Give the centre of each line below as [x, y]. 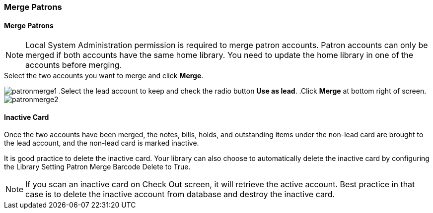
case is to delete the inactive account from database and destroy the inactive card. [180, 194]
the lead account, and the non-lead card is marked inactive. [102, 143]
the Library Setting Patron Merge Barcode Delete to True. [97, 167]
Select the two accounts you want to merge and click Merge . [104, 76]
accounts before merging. [74, 65]
